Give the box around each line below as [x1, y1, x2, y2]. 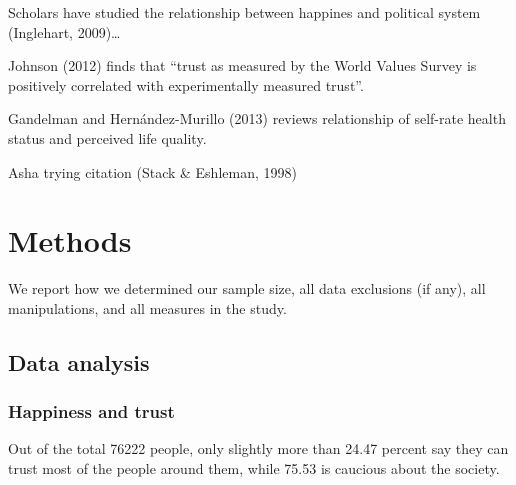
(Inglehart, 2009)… [8, 21, 121, 42]
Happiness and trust [8, 399, 175, 424]
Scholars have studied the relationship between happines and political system [8, 2, 481, 22]
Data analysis [8, 346, 150, 377]
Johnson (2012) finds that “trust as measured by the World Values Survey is [8, 55, 477, 76]
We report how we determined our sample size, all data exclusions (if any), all [8, 278, 486, 299]
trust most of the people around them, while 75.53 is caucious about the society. [8, 458, 500, 479]
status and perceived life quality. [8, 127, 207, 148]
